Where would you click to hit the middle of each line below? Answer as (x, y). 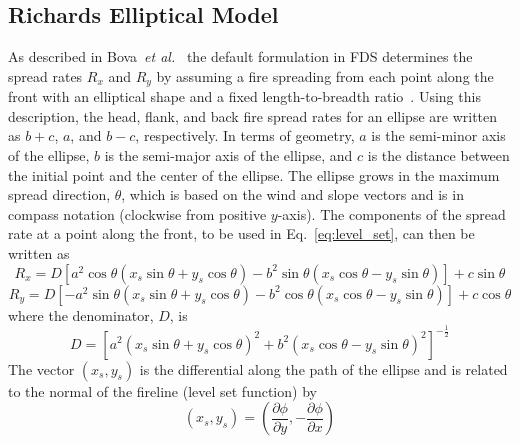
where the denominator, (81, 314)
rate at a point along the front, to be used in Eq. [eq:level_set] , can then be (241, 233)
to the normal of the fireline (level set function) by (162, 390)
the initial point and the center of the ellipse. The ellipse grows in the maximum (254, 174)
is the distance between (438, 155)
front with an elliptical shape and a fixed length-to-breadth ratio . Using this (244, 96)
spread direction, (59, 194)
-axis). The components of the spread (391, 213)
